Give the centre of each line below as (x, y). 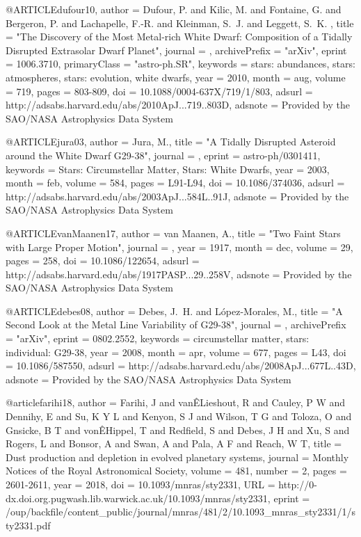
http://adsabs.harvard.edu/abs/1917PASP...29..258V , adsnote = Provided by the (179, 274)
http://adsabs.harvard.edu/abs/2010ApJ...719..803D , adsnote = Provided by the (178, 105)
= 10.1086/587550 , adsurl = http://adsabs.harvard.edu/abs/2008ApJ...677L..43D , (181, 366)
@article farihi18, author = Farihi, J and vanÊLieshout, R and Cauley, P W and (176, 402)
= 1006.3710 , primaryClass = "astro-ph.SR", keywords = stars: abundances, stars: (180, 64)
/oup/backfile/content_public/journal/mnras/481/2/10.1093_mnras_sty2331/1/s (180, 512)
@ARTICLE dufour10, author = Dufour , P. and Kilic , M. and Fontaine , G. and (174, 9)
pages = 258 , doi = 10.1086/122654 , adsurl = (103, 261)
